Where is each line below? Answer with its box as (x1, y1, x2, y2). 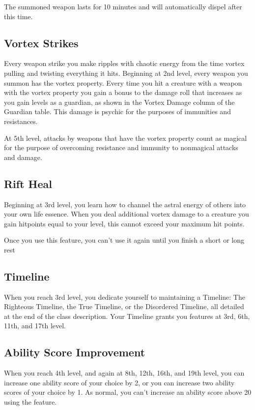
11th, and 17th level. (4, 320, 66, 331)
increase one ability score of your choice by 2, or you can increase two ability (4, 377, 235, 387)
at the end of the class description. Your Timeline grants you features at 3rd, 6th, (4, 311, 250, 321)
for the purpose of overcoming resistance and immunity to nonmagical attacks (4, 142, 238, 153)
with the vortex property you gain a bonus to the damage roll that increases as (4, 87, 242, 97)
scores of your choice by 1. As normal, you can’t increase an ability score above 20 (4, 387, 252, 397)
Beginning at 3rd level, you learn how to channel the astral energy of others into (4, 199, 246, 209)
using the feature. (4, 397, 57, 407)
